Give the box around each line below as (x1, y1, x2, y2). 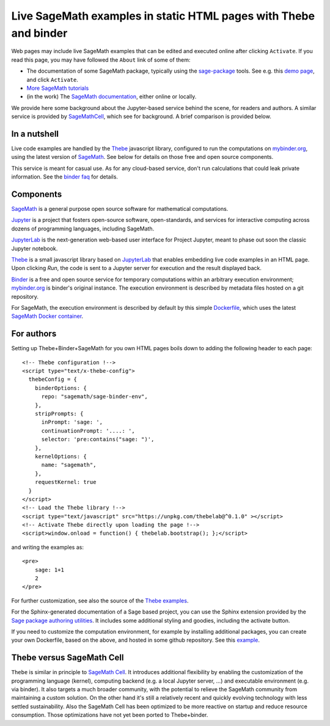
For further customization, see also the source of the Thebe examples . (11, 596, 189, 604)
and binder (11, 26, 68, 40)
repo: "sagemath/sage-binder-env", (41, 393, 148, 400)
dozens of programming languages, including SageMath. (11, 225, 155, 232)
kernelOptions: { (34, 453, 87, 460)
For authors (11, 329, 57, 339)
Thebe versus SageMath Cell (11, 653, 124, 663)
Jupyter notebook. (11, 244, 58, 252)
